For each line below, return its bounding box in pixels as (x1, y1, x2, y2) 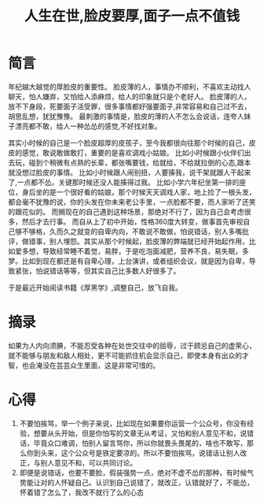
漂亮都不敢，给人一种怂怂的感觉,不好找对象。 (14, 121, 163, 131)
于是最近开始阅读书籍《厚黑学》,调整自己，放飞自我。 (8, 283, 183, 292)
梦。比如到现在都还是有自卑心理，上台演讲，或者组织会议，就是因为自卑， (8, 256, 249, 265)
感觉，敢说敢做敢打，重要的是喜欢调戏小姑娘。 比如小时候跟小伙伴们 (21, 147, 244, 157)
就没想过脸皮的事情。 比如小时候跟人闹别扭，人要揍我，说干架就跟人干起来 (8, 167, 251, 177)
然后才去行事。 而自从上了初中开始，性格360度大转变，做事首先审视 (21, 217, 244, 226)
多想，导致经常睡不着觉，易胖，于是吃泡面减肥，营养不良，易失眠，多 (21, 246, 249, 256)
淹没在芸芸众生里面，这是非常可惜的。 (35, 360, 159, 370)
